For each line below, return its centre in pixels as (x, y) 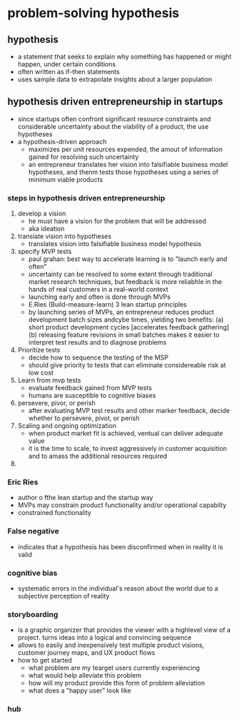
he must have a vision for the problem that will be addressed (117, 221)
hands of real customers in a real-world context (98, 290)
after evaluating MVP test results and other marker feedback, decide (129, 411)
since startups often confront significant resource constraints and (114, 118)
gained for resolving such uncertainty (83, 157)
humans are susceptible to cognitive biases (92, 396)
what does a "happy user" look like (80, 690)
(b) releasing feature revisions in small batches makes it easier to (124, 335)
